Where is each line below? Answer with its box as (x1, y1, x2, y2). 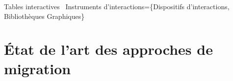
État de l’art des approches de (4, 39, 213, 59)
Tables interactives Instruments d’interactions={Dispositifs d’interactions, (4, 1, 230, 11)
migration (4, 58, 71, 78)
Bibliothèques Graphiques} (4, 11, 85, 21)
